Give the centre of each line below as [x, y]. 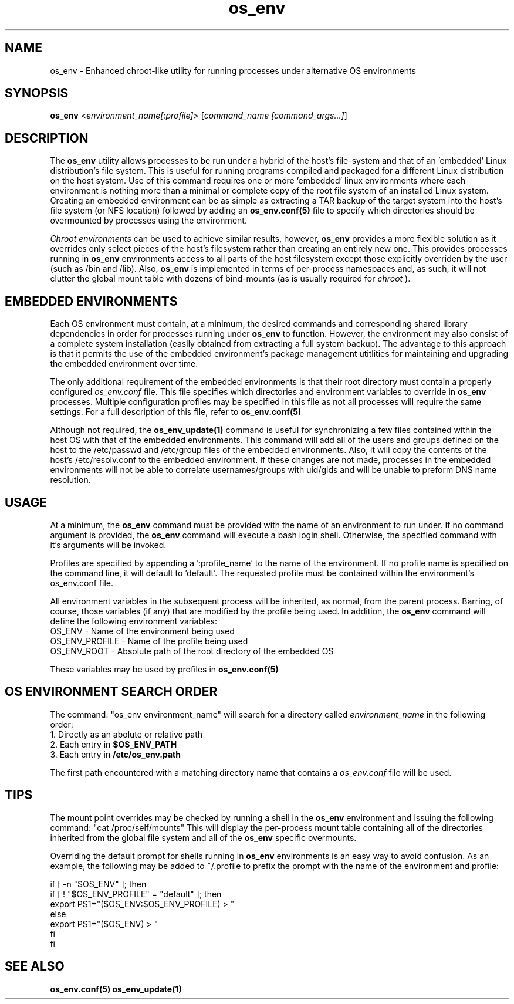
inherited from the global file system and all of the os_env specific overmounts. [203, 837]
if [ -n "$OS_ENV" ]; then [98, 884]
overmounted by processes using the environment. [148, 221]
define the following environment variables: [134, 621]
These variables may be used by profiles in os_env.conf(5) [164, 669]
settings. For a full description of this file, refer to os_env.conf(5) [176, 412]
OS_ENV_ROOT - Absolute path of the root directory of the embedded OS [192, 651]
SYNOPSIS [37, 93]
